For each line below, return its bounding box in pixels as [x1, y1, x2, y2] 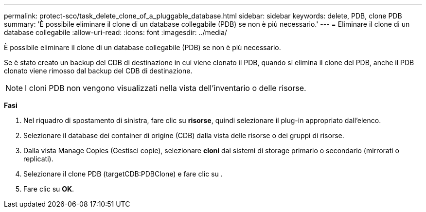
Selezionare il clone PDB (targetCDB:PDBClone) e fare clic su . [23, 170, 223, 178]
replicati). [23, 155, 53, 163]
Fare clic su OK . [23, 185, 74, 193]
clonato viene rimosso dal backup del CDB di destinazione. [4, 67, 193, 75]
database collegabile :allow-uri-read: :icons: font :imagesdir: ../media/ [4, 28, 227, 36]
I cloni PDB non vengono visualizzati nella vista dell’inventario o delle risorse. [25, 83, 306, 93]
